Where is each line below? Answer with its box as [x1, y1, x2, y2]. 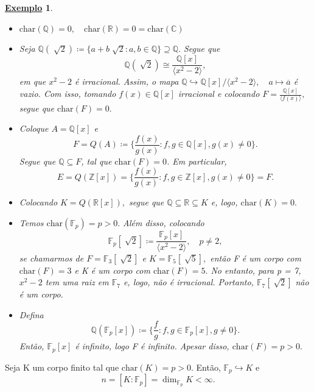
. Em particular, [167, 154, 227, 167]
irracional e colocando [178, 87, 260, 100]
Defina [19, 308, 44, 321]
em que [19, 75, 46, 88]
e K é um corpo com [74, 263, 150, 276]
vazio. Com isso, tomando [19, 87, 116, 100]
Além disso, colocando [123, 216, 204, 229]
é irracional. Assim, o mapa [74, 75, 179, 88]
